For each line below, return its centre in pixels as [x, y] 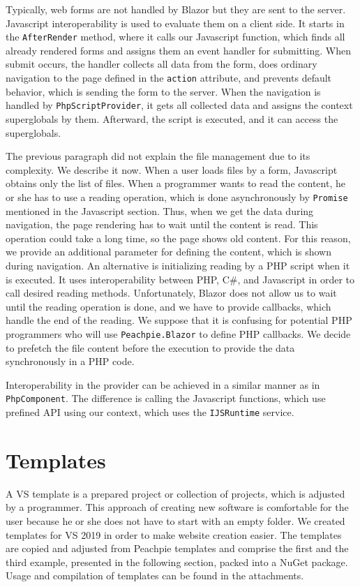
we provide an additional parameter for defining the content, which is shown [168, 252]
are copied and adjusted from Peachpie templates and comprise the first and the [177, 548]
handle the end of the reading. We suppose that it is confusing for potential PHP [179, 320]
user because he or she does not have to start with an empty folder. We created [175, 520]
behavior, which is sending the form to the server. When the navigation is [163, 91]
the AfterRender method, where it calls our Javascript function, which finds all [175, 37]
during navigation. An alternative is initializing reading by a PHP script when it [178, 265]
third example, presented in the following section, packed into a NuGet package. [177, 562]
